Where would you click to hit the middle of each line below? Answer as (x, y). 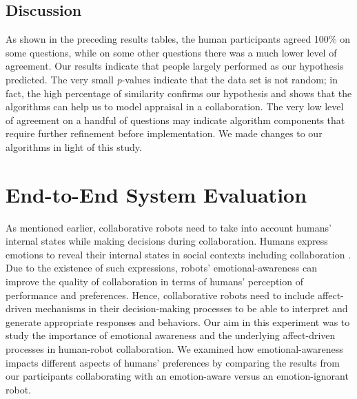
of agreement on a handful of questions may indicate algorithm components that (175, 120)
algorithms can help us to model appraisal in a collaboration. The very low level (175, 106)
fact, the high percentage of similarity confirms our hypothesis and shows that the (179, 93)
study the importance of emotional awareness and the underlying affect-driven (171, 335)
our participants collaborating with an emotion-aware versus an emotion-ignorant (177, 376)
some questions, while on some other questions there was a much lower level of (171, 52)
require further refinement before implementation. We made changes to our (164, 133)
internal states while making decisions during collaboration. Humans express (167, 241)
